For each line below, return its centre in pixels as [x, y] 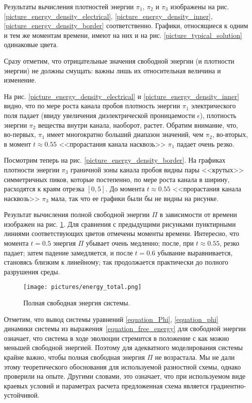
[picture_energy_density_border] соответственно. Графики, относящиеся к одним [126, 25]
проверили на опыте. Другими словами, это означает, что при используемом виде [125, 376]
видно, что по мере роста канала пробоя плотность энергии [92, 106]
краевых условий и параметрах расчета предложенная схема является [106, 385]
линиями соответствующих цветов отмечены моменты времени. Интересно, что [122, 233]
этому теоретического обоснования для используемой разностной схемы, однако [122, 366]
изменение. [20, 80]
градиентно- [228, 385]
